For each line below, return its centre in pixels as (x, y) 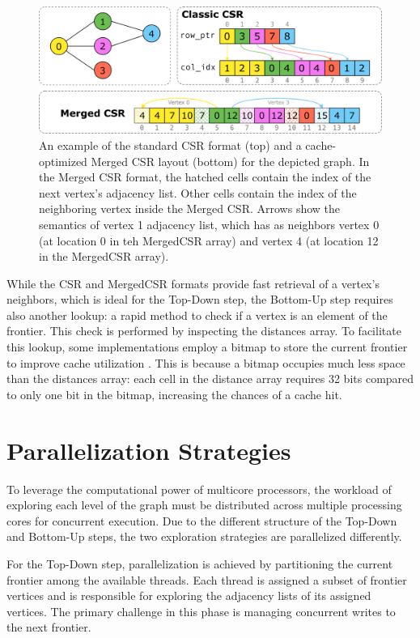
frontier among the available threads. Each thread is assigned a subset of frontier (207, 579)
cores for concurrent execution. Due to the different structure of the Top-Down (202, 520)
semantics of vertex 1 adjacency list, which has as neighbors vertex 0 (209, 224)
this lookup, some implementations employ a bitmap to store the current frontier (207, 347)
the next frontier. (49, 627)
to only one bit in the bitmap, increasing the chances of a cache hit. (174, 394)
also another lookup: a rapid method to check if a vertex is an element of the (197, 315)
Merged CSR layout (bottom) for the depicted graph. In (230, 161)
